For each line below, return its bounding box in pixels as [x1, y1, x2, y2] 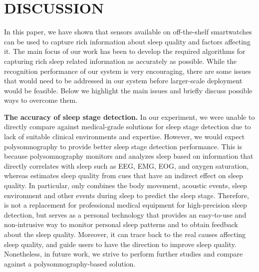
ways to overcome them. [4, 95, 78, 105]
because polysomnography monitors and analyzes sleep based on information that [4, 151, 254, 161]
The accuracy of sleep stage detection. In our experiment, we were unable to [4, 111, 255, 122]
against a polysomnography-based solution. [4, 258, 136, 269]
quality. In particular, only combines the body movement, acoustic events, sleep [4, 180, 247, 191]
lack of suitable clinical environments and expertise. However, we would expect [4, 131, 245, 142]
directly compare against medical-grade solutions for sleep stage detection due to [4, 121, 251, 132]
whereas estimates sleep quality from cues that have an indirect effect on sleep [4, 170, 243, 181]
